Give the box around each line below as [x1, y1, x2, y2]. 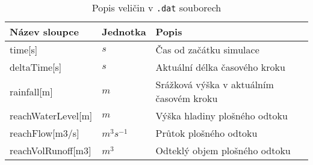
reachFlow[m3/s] [10, 126, 79, 140]
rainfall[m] [10, 84, 53, 98]
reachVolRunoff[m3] [10, 143, 91, 157]
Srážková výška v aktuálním [155, 77, 274, 91]
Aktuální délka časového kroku [155, 60, 285, 74]
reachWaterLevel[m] [10, 109, 93, 122]
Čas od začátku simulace [155, 43, 259, 56]
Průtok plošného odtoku [155, 126, 258, 140]
